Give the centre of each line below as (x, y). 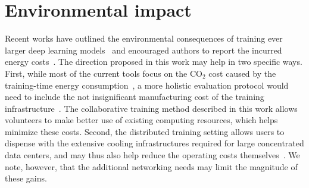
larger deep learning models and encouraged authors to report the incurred (143, 50)
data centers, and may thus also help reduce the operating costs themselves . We (152, 155)
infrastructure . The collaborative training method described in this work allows (151, 108)
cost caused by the (242, 73)
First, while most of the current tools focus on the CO (104, 73)
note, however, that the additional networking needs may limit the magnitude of (151, 166)
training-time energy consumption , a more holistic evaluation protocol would (147, 85)
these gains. (26, 178)
